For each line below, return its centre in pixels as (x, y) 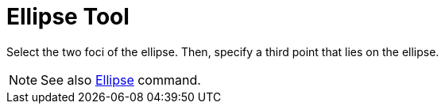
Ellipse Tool (68, 17)
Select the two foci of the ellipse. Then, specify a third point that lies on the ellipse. (223, 51)
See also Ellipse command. (121, 80)
